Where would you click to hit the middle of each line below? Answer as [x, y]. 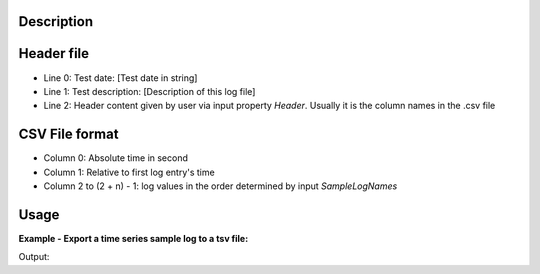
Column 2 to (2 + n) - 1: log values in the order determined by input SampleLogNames [220, 186]
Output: [34, 257]
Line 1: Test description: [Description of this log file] [149, 91]
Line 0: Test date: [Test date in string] [120, 77]
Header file [54, 53]
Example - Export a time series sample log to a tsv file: [133, 238]
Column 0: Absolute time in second [116, 158]
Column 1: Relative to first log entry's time [129, 172]
